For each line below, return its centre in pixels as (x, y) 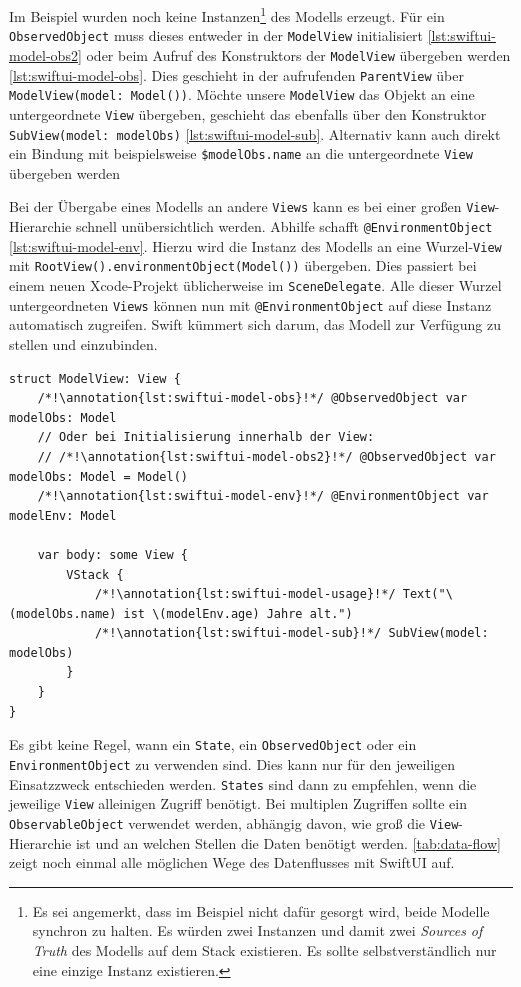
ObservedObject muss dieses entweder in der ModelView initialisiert (216, 35)
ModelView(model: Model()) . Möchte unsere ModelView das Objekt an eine (242, 94)
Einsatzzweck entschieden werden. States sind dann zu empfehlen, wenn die (243, 783)
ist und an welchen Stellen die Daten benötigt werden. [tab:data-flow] (288, 842)
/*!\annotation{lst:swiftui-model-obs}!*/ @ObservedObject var (252, 398)
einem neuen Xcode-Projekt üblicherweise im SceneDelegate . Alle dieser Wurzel (255, 285)
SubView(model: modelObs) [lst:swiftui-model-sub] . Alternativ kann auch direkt (255, 133)
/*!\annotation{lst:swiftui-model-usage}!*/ (245, 594)
